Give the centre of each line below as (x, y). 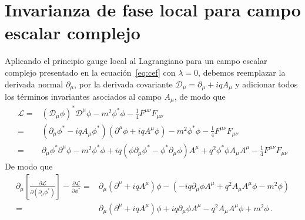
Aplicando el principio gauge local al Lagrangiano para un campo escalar (136, 61)
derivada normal (34, 84)
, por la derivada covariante (123, 84)
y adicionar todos (267, 84)
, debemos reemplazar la (242, 72)
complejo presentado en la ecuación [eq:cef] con (90, 72)
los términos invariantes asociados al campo (83, 96)
